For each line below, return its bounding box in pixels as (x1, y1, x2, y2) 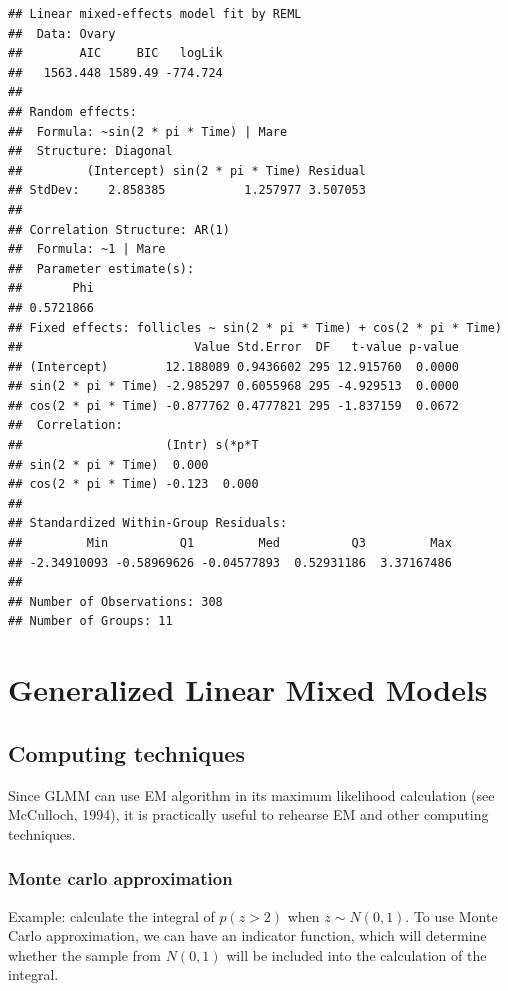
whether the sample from (8, 944, 161, 965)
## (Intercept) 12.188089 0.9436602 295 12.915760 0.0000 (8, 359, 460, 374)
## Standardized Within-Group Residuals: (8, 516, 288, 531)
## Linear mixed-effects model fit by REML (8, 7, 302, 21)
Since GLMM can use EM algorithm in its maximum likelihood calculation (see (8, 784, 495, 805)
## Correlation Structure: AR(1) (8, 222, 230, 237)
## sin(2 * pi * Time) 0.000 (8, 457, 209, 472)
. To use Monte (405, 905, 498, 926)
